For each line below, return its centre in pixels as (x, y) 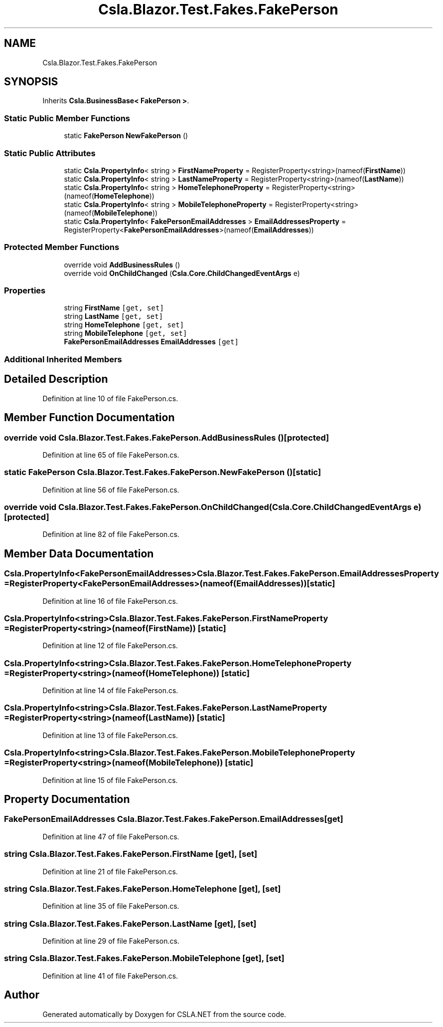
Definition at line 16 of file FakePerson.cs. (110, 601)
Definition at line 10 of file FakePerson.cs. (110, 398)
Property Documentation (67, 799)
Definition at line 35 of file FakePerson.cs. (111, 906)
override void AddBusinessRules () (122, 264)
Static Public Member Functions (67, 118)
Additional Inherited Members (63, 359)
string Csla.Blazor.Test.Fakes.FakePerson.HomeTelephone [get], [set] (143, 889)
